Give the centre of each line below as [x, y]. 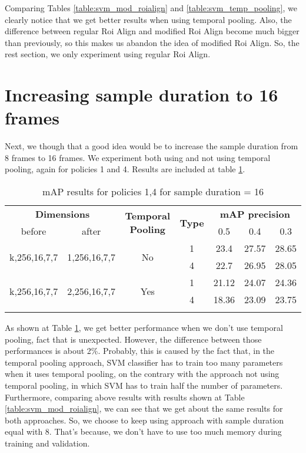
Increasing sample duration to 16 [142, 95]
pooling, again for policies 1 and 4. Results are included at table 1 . [125, 169]
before [34, 231]
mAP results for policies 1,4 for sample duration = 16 [153, 192]
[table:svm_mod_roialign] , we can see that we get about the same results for [144, 408]
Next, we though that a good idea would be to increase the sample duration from [152, 146]
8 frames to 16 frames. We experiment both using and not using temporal [138, 157]
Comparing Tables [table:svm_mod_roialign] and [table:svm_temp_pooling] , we [151, 8]
